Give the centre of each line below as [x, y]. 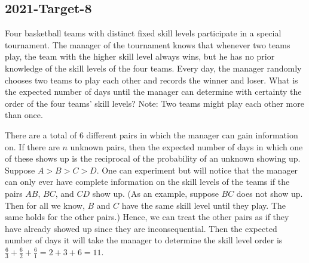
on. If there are [32, 146]
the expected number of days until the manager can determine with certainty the [153, 92]
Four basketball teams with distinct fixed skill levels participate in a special [143, 33]
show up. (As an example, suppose [155, 193]
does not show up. [270, 193]
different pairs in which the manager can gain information [192, 134]
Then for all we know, [45, 205]
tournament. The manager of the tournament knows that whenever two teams [148, 44]
